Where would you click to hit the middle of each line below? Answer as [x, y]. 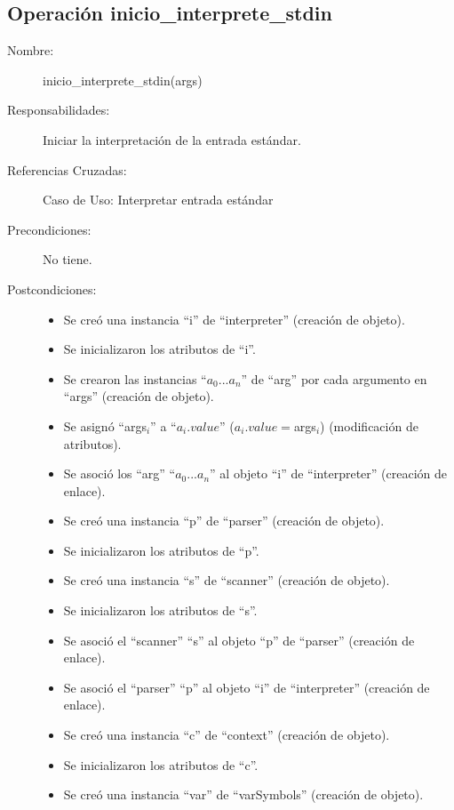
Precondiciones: [49, 229]
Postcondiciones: [52, 289]
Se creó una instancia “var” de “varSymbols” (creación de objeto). [243, 794]
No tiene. [68, 259]
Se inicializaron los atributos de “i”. [159, 349]
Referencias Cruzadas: [67, 169]
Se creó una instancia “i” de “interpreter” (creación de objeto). [234, 319]
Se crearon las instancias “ [135, 378]
